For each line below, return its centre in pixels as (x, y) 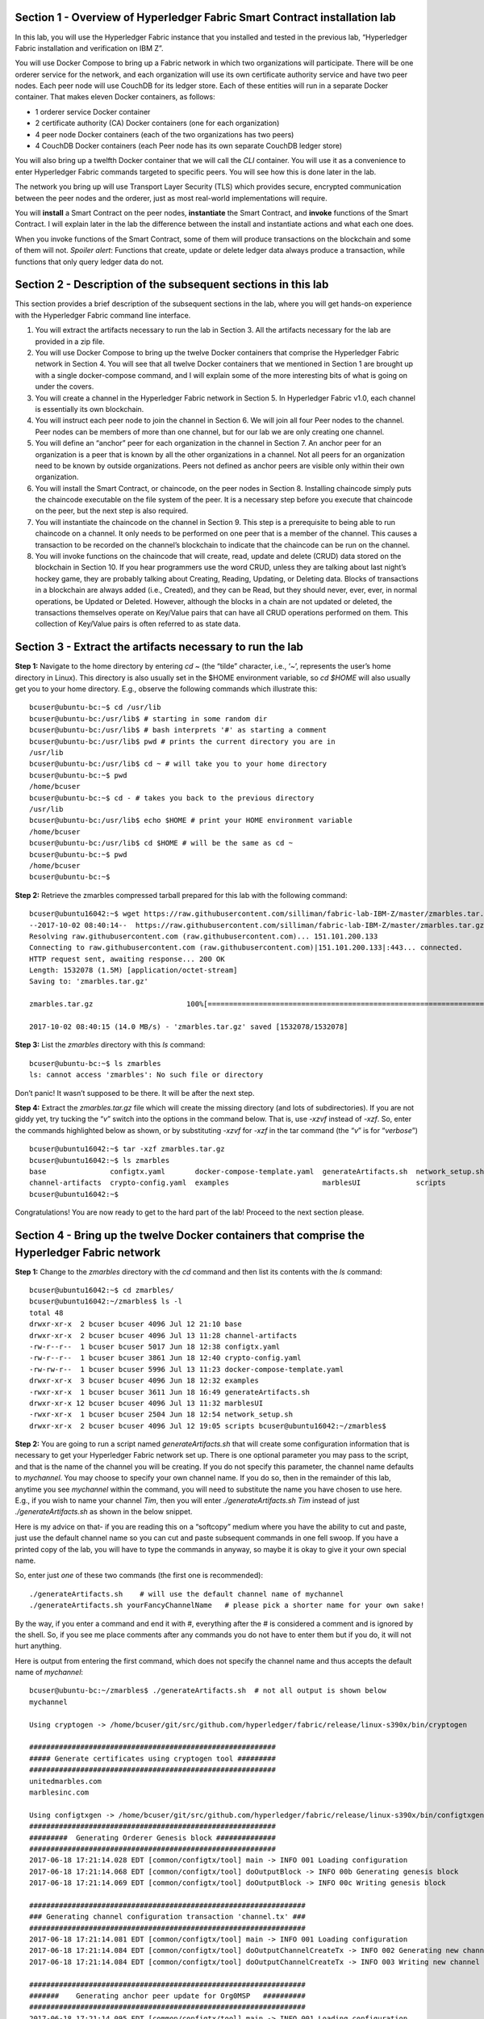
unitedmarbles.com (66, 1781)
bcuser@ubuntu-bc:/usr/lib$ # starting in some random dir (148, 718)
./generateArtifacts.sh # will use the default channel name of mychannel (187, 1594)
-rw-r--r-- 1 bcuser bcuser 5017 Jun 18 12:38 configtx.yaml (155, 1346)
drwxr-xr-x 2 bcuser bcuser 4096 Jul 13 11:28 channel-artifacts (163, 1335)
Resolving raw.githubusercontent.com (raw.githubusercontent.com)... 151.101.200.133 (204, 936)
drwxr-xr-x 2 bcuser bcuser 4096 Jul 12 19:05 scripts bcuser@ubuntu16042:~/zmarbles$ (208, 1426)
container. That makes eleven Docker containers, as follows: (115, 97)
